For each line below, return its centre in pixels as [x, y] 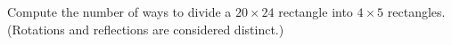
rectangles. [416, 11]
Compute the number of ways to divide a [119, 11]
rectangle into [316, 11]
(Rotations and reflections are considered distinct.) [146, 29]
